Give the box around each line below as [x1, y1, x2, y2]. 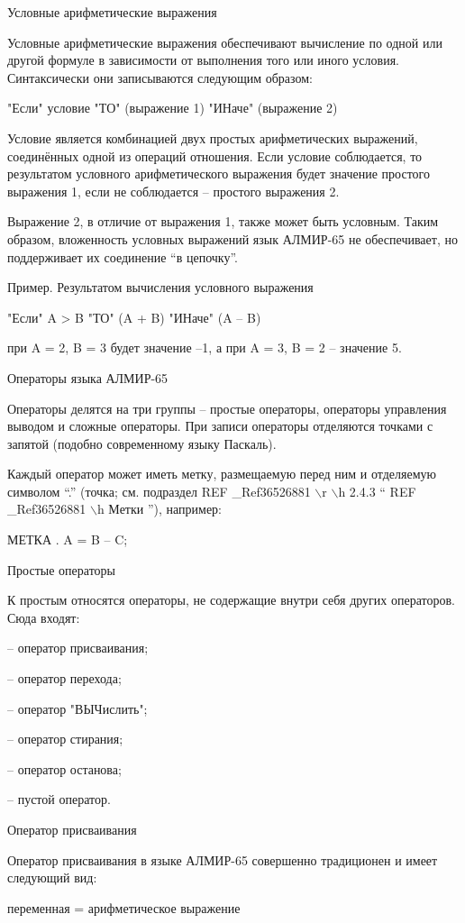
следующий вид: [7, 868, 97, 887]
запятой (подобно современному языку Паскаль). [7, 434, 277, 452]
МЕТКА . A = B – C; [7, 530, 128, 549]
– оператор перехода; [7, 669, 122, 688]
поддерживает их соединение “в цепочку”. [7, 247, 239, 266]
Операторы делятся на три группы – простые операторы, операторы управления [7, 398, 447, 417]
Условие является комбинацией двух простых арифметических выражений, [7, 128, 418, 147]
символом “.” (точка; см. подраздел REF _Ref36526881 [7, 481, 311, 500]
